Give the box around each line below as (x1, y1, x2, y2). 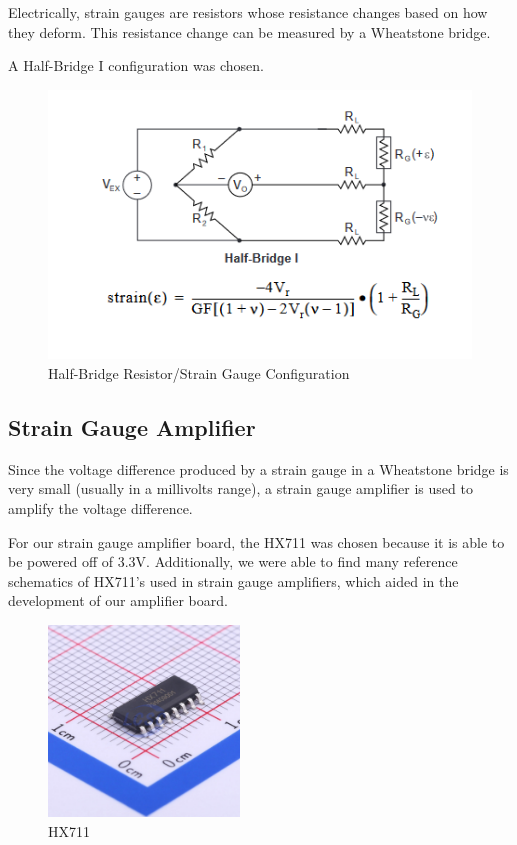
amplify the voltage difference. (8, 498, 193, 518)
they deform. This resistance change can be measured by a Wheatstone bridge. (8, 21, 491, 42)
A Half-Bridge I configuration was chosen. (8, 55, 264, 76)
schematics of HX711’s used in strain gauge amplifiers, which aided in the (8, 570, 459, 591)
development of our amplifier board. (8, 590, 228, 611)
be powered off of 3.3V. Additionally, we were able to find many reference (8, 551, 458, 572)
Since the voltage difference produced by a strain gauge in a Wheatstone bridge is (8, 458, 509, 479)
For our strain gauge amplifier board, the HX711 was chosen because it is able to (8, 531, 505, 552)
